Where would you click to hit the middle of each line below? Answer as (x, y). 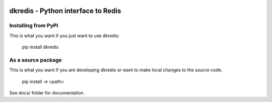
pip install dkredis (40, 47)
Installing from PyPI (34, 26)
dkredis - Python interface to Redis (65, 11)
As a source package (36, 60)
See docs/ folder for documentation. (47, 93)
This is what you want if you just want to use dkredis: (64, 36)
